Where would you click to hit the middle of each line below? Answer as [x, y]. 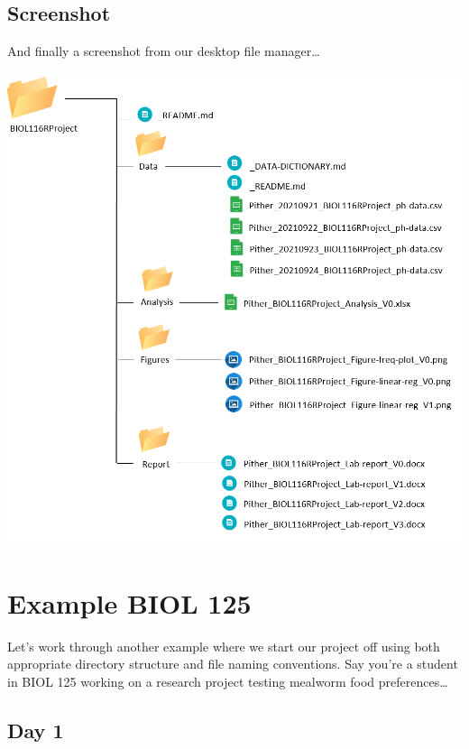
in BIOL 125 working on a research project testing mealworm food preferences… [228, 681]
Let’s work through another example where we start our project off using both [224, 646]
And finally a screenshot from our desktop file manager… [164, 51]
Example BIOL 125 [129, 602]
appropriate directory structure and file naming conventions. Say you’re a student [233, 664]
